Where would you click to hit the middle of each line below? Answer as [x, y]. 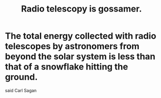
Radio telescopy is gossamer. [81, 9]
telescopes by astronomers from [72, 46]
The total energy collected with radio [81, 36]
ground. [21, 77]
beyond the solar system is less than [80, 57]
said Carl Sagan [21, 90]
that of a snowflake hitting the [67, 67]
